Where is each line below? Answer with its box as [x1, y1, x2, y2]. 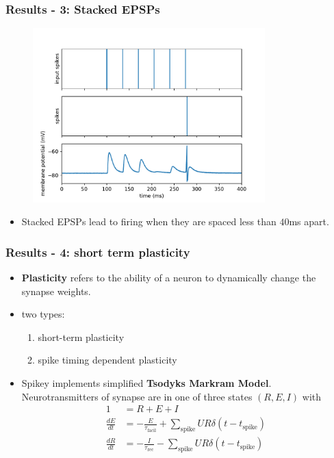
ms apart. [289, 214, 329, 229]
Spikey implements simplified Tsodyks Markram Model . [21, 375, 272, 390]
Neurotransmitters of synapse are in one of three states [21, 389, 253, 403]
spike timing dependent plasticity [38, 353, 177, 367]
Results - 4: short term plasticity [5, 243, 190, 260]
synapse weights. [21, 283, 91, 298]
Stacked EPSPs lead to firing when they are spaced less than [21, 214, 277, 229]
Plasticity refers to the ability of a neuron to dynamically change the [21, 270, 316, 285]
